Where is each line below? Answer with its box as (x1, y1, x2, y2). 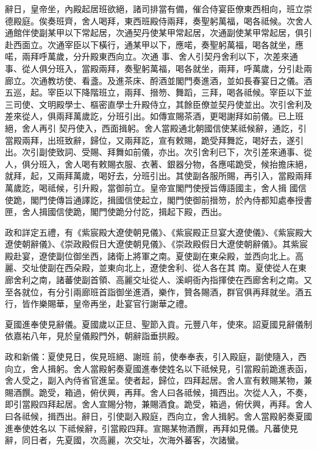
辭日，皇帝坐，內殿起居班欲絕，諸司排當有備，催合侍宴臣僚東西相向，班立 (5, 2, 304, 15)
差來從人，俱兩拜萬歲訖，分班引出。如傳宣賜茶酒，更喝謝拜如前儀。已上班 (5, 110, 304, 122)
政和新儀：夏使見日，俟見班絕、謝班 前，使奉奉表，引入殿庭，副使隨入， (5, 350, 298, 363)
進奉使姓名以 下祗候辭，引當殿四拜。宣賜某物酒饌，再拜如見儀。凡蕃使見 (5, 421, 298, 434)
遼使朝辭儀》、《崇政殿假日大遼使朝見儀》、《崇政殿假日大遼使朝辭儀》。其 (5, 237, 291, 250)
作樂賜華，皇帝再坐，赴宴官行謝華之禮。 (30, 297, 193, 310)
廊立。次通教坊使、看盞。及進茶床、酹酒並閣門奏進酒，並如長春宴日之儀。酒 (5, 74, 312, 86)
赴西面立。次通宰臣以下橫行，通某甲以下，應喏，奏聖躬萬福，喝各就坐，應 (5, 38, 304, 51)
